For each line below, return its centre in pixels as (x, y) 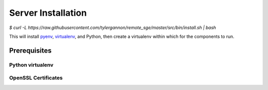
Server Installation (48, 13)
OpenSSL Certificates (36, 78)
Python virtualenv (31, 65)
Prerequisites (30, 50)
